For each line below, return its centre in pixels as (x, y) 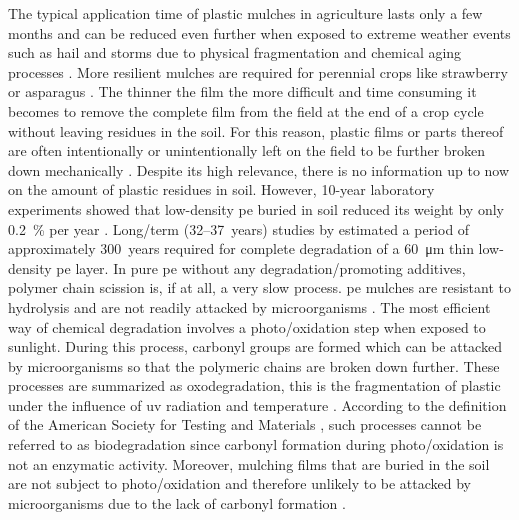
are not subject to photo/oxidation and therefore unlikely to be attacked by (240, 483)
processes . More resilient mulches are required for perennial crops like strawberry (258, 71)
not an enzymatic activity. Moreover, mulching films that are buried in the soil (249, 463)
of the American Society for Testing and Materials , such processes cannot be (245, 424)
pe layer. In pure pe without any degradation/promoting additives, (261, 267)
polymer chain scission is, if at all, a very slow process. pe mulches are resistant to (259, 287)
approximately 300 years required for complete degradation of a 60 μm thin (241, 248)
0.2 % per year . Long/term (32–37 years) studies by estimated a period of (239, 228)
